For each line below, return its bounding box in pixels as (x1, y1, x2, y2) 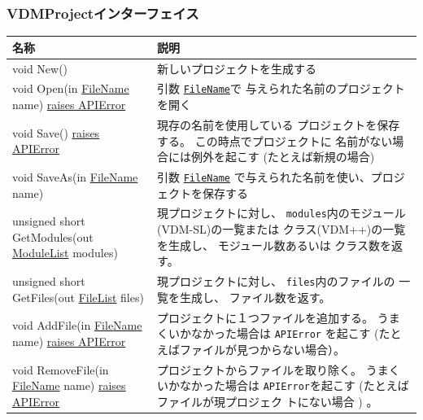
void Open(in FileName (12, 80, 129, 97)
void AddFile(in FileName (12, 317, 142, 334)
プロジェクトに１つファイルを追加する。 (157, 308, 374, 326)
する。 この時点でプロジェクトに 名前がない (157, 132, 393, 149)
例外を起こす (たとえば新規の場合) (191, 148, 375, 165)
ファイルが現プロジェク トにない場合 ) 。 (157, 392, 378, 409)
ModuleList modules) (12, 244, 118, 261)
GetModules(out (12, 228, 94, 245)
